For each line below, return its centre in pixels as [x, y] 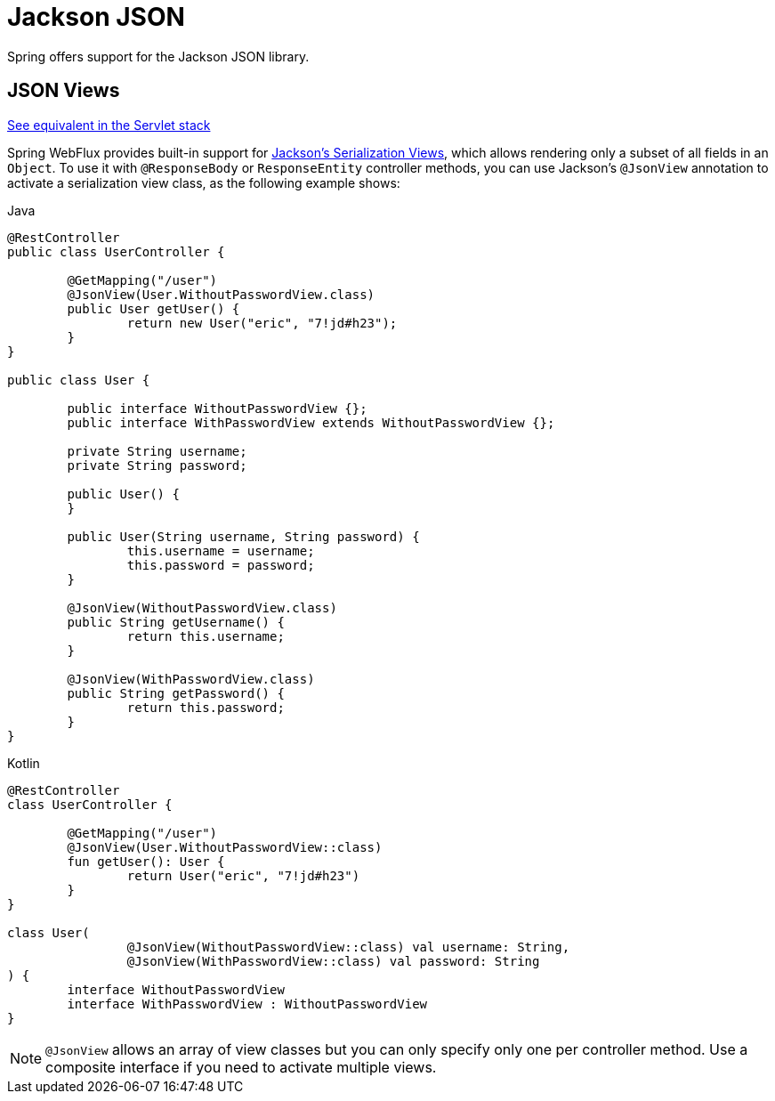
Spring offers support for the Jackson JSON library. [158, 56]
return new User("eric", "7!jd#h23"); [262, 323]
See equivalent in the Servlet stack [109, 125]
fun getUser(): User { [146, 861]
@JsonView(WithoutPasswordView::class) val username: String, [348, 947]
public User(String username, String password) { [243, 536]
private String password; [157, 465]
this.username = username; [221, 550]
